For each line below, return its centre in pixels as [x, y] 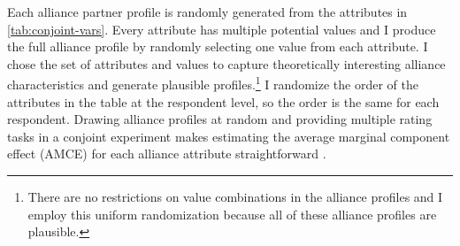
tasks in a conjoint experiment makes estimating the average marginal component [229, 136]
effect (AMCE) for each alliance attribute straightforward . [167, 154]
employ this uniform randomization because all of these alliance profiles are [232, 214]
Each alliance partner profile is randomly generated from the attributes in [207, 12]
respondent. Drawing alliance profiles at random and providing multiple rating [220, 119]
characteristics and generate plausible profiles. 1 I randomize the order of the [213, 83]
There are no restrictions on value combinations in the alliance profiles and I [235, 196]
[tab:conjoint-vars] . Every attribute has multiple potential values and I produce [222, 29]
